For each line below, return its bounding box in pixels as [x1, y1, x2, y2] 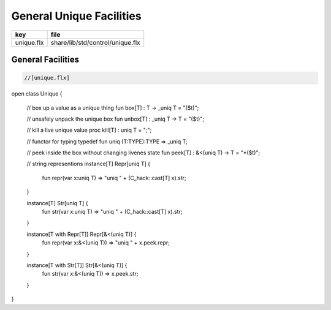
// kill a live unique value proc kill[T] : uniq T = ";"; [26, 126, 152, 134]
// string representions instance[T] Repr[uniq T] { [26, 160, 150, 168]
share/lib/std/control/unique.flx [50, 38, 140, 47]
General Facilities [11, 54, 80, 64]
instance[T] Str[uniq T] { [26, 199, 88, 206]
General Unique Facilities [11, 9, 142, 23]
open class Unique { [11, 90, 63, 97]
